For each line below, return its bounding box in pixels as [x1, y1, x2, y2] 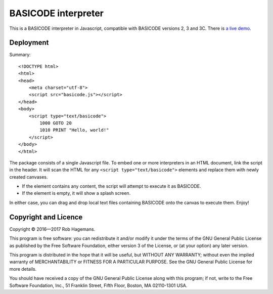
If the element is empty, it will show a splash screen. [22, 190, 131, 196]
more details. [9, 266, 37, 272]
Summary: [9, 52, 31, 58]
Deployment [9, 38, 49, 47]
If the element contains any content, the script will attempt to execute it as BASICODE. [22, 183, 202, 189]
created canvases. [9, 174, 48, 180]
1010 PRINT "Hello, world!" [39, 127, 109, 133]
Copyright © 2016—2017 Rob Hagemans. [9, 226, 96, 232]
